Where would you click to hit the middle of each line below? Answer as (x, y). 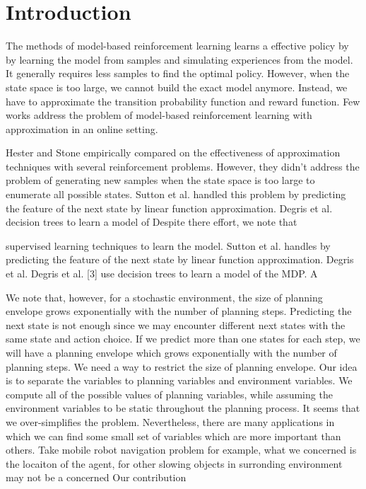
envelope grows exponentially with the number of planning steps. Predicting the (179, 311)
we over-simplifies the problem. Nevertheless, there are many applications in (170, 421)
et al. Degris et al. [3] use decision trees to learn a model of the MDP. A (162, 274)
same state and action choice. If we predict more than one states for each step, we (183, 339)
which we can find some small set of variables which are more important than (173, 436)
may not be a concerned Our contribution (96, 477)
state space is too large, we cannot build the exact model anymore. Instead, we (177, 87)
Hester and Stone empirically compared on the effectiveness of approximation (173, 153)
